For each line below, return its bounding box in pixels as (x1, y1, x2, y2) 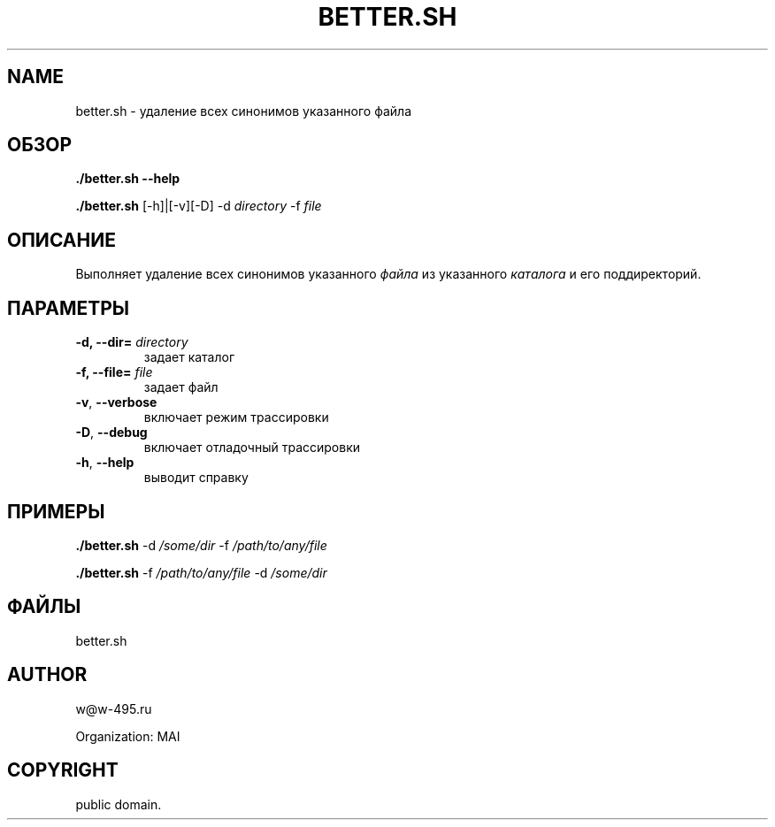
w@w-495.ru (75, 701, 152, 716)
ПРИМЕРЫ (7, 500, 105, 523)
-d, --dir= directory (75, 334, 188, 350)
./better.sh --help (75, 171, 180, 187)
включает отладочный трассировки (143, 440, 361, 456)
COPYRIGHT (7, 759, 119, 782)
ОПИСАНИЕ (7, 228, 116, 251)
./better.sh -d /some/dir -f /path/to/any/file (75, 537, 327, 553)
